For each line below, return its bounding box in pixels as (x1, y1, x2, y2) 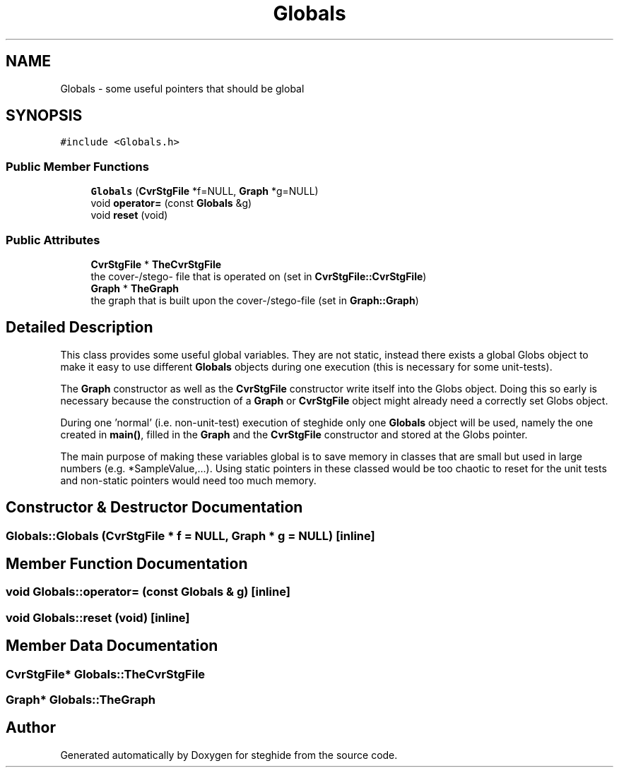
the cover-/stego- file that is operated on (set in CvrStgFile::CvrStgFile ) (90, 270, 427, 282)
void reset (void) (90, 209, 168, 222)
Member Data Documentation (6, 637, 218, 655)
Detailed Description (6, 318, 153, 337)
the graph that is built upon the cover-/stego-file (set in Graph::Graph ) (90, 294, 419, 306)
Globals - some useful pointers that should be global (60, 82, 305, 95)
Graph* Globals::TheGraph (6, 693, 155, 707)
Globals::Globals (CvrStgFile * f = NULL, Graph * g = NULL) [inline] (6, 528, 375, 543)
